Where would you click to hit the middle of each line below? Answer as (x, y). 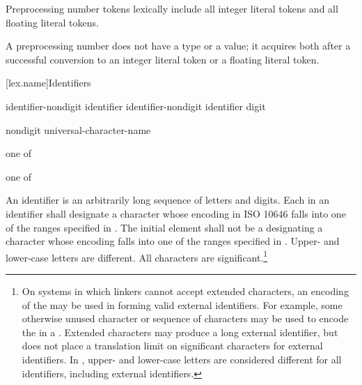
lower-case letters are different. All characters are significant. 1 (137, 256)
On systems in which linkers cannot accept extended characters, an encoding (185, 290)
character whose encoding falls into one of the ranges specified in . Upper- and (173, 241)
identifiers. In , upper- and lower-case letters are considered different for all (182, 359)
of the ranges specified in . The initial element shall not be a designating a (164, 227)
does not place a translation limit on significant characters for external (172, 346)
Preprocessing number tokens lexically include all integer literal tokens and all (172, 8)
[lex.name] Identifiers (48, 83)
